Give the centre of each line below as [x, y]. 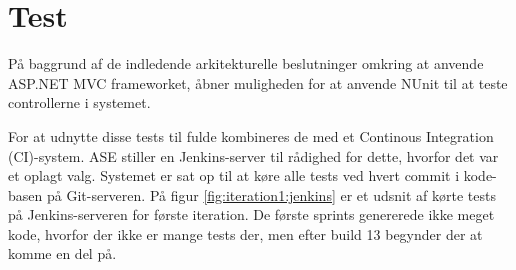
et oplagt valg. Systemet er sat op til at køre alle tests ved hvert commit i [234, 175]
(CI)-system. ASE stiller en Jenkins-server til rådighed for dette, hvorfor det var [253, 155]
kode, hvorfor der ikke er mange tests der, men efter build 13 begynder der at [245, 233]
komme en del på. [62, 253]
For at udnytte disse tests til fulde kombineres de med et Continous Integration [251, 135]
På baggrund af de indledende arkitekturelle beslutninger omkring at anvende [246, 63]
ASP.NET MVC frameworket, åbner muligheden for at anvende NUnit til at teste [258, 82]
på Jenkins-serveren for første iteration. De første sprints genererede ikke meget [251, 214]
